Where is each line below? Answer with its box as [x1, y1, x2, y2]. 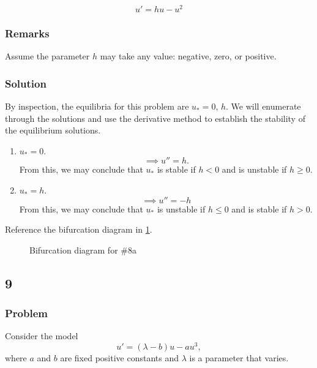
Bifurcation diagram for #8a [29, 243, 136, 256]
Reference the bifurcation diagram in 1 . [5, 223, 152, 236]
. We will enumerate [226, 100, 301, 113]
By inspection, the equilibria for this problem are [5, 100, 189, 113]
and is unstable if [222, 163, 287, 176]
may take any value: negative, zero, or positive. [100, 50, 277, 62]
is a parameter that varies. [189, 351, 289, 364]
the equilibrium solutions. [5, 124, 101, 137]
